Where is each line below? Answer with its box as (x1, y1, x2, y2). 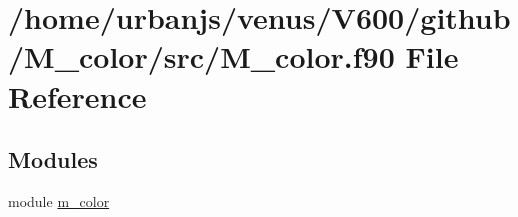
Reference (8, 75, 147, 116)
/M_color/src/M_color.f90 (8, 36, 395, 77)
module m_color (8, 190, 110, 211)
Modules (8, 144, 98, 175)
